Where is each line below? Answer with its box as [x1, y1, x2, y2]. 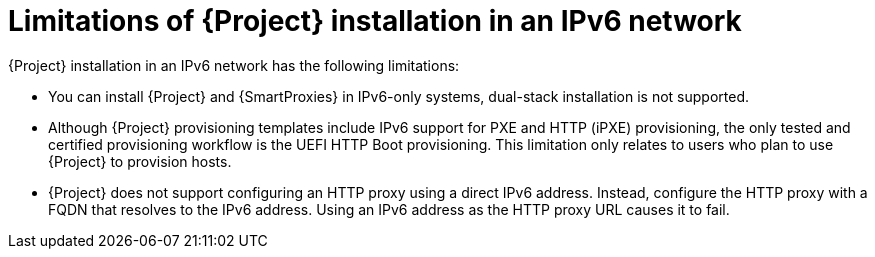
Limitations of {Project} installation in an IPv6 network [8, 4, 742, 38]
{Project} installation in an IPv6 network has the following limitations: [8, 56, 460, 74]
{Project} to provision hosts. [48, 152, 232, 170]
